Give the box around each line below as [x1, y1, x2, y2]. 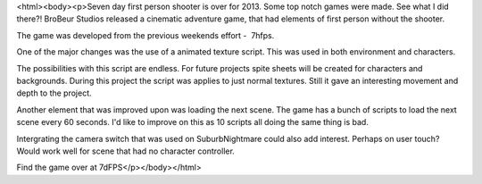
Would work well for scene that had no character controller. [16, 146, 236, 156]
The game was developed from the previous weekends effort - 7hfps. [16, 29, 275, 40]
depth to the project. [16, 88, 93, 98]
